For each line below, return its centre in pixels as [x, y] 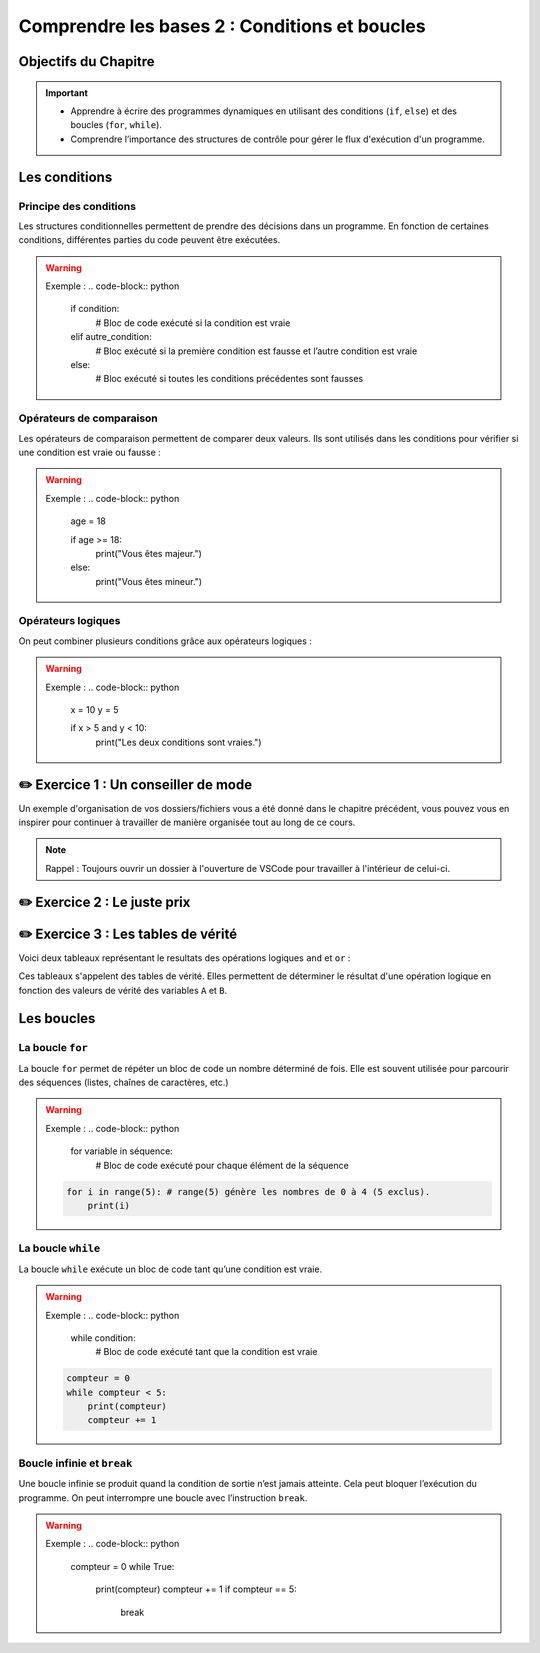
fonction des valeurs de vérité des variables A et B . [123, 990]
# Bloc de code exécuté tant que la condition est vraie [206, 1352]
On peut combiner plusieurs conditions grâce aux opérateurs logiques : [165, 641]
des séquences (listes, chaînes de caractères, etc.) [123, 1082]
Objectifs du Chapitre [86, 61]
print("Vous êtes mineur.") [149, 581]
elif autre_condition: [111, 337]
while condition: [103, 1337]
